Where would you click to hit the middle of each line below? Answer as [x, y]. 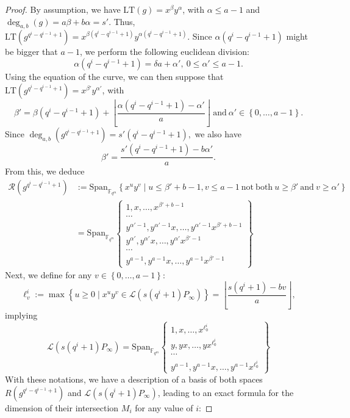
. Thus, [122, 21]
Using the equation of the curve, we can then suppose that [114, 76]
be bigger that [31, 52]
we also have [218, 134]
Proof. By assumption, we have [63, 9]
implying [21, 315]
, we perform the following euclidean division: [164, 52]
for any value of [164, 407]
